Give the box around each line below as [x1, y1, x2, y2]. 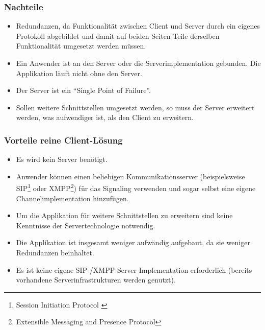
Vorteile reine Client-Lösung [4, 133, 123, 146]
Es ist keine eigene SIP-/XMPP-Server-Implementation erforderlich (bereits [16, 264, 252, 275]
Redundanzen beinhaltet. [16, 247, 94, 257]
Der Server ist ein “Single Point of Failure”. [16, 85, 151, 96]
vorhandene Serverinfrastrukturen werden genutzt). [16, 274, 176, 285]
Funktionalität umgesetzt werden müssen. [16, 40, 146, 51]
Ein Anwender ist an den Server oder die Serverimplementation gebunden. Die [16, 58, 261, 68]
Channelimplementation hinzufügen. [16, 193, 129, 203]
